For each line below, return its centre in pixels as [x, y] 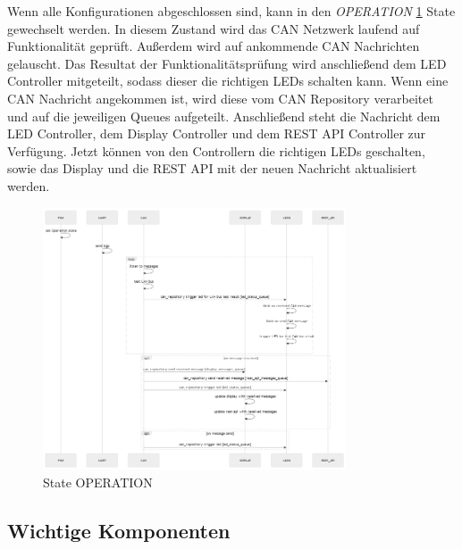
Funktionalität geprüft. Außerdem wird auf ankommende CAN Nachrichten [214, 46]
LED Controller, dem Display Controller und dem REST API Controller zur [217, 133]
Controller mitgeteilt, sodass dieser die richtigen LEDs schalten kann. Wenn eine [228, 81]
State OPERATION [98, 482]
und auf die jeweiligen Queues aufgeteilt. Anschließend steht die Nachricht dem [224, 116]
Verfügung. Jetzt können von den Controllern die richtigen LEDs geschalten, [216, 150]
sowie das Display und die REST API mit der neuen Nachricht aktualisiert [212, 168]
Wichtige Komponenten [119, 530]
